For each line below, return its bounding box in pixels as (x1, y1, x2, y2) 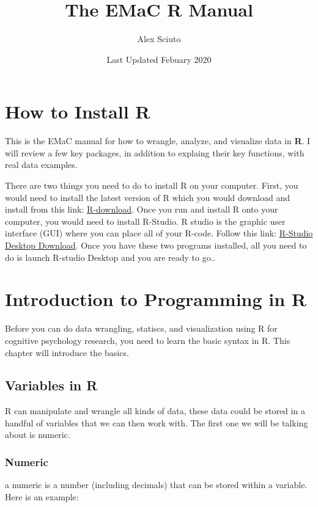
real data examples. (5, 158, 78, 171)
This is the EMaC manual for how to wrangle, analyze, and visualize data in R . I (5, 134, 311, 147)
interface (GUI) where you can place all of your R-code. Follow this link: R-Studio (5, 227, 313, 239)
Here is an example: (5, 490, 79, 503)
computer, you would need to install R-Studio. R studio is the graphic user (5, 214, 286, 227)
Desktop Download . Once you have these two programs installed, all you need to (5, 239, 307, 251)
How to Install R (5, 99, 150, 124)
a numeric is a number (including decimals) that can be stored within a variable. (5, 478, 308, 491)
